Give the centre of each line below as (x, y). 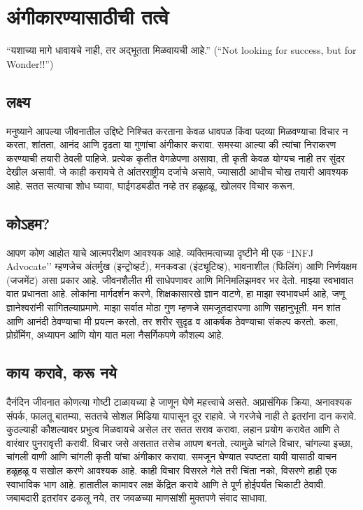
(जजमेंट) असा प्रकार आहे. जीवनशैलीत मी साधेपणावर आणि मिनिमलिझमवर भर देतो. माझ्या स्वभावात (180, 279)
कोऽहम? (28, 223)
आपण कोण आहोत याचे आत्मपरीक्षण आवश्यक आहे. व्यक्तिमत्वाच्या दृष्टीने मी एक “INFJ (160, 252)
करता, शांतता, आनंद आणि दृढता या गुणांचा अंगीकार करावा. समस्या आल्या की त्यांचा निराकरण (171, 144)
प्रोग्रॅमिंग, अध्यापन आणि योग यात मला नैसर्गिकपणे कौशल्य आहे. (115, 335)
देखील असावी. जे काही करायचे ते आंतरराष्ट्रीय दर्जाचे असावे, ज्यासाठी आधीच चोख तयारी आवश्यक (177, 172)
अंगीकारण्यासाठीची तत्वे (88, 16)
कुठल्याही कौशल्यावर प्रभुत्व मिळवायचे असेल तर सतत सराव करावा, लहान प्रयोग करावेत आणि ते (173, 429)
